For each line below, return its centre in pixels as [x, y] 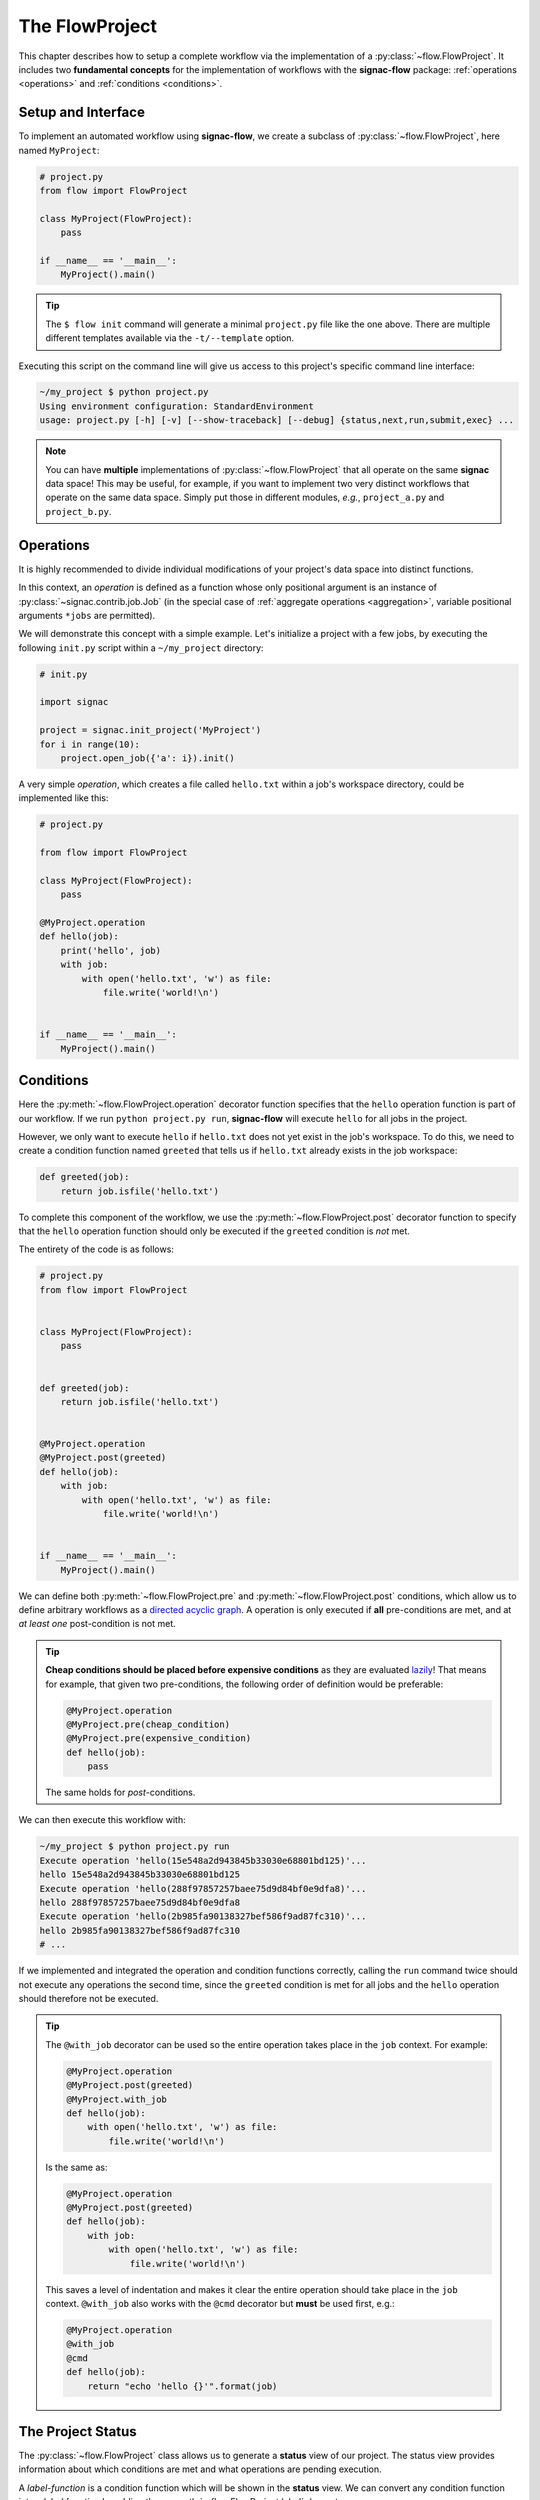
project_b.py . [78, 511]
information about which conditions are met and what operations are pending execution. [200, 2469]
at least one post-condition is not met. [97, 1624]
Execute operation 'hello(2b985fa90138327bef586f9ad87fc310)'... [203, 1916]
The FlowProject [88, 26]
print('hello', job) [111, 950]
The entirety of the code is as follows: [96, 1249]
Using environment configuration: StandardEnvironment [176, 406]
